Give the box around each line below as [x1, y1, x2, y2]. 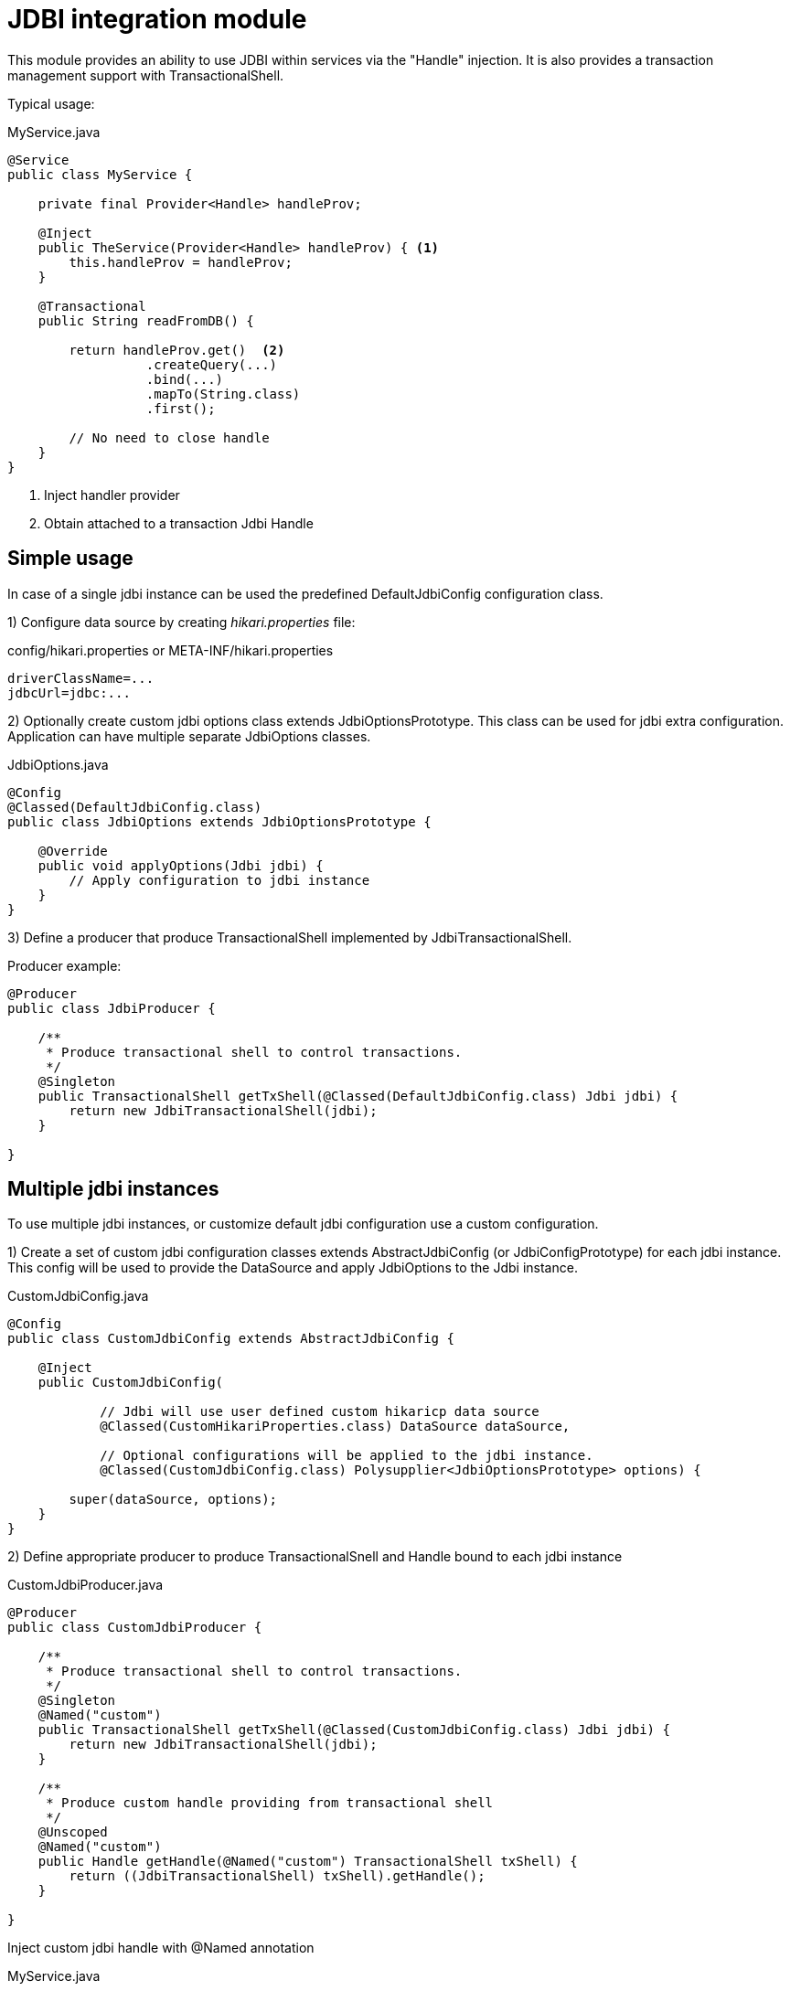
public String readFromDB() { [37, 313, 254, 328]
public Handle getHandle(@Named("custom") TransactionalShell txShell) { [37, 1854, 578, 1869]
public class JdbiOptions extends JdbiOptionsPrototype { [7, 814, 432, 829]
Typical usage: [7, 95, 95, 112]
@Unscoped [37, 1825, 108, 1840]
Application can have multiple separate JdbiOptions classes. [7, 728, 371, 744]
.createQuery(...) [145, 357, 278, 372]
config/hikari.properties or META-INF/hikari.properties [7, 642, 334, 658]
